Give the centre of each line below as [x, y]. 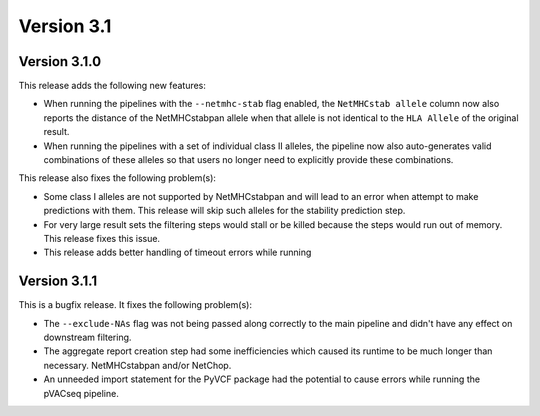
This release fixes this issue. [101, 238]
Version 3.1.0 [60, 61]
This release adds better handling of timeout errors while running [177, 252]
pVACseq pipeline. [81, 393]
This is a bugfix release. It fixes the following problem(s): [135, 305]
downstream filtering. [87, 337]
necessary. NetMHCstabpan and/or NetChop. [137, 365]
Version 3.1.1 [58, 281]
